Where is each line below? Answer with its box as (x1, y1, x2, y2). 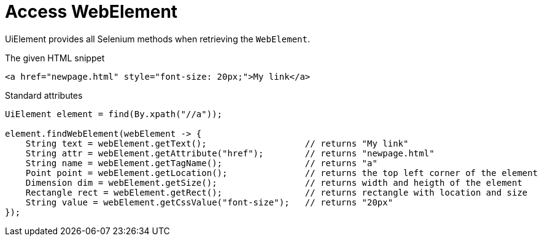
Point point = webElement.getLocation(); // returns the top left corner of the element (25, 167, 538, 178)
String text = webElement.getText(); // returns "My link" (25, 138, 409, 148)
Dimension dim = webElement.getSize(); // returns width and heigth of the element (25, 177, 522, 188)
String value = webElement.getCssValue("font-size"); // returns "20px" (25, 197, 393, 207)
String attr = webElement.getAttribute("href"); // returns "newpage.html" (25, 148, 435, 158)
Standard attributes (5, 90, 83, 101)
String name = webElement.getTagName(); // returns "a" (25, 158, 377, 168)
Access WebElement (5, 1, 178, 22)
